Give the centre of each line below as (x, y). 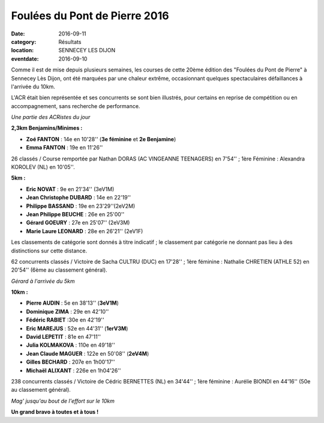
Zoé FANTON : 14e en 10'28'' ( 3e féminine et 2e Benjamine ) (101, 139)
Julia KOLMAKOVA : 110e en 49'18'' (70, 345)
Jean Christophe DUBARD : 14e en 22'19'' (79, 198)
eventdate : (25, 59)
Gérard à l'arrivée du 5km (43, 281)
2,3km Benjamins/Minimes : (47, 128)
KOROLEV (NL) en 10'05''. (43, 167)
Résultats (70, 41)
